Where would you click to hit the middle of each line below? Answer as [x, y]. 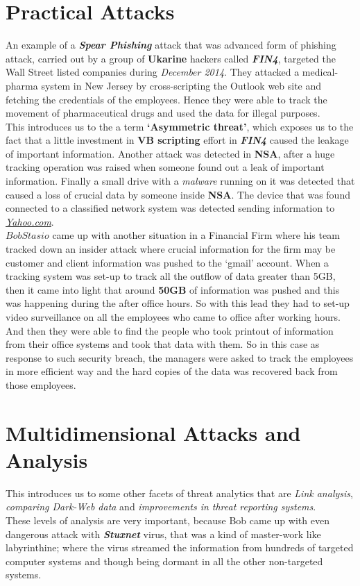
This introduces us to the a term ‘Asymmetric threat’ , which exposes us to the [180, 126]
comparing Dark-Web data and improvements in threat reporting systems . [161, 507]
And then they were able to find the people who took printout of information [170, 330]
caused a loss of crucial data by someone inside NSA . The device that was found [178, 194]
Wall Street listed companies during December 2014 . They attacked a [153, 72]
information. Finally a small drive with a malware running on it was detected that [180, 181]
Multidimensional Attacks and [153, 432]
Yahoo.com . [30, 221]
